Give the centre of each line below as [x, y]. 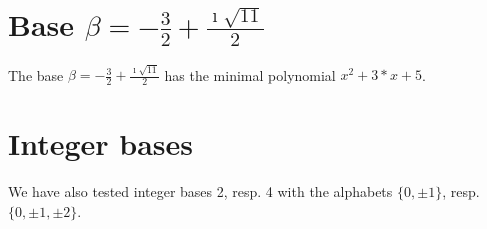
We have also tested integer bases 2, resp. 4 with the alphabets [200, 191]
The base [36, 74]
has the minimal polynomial [250, 74]
